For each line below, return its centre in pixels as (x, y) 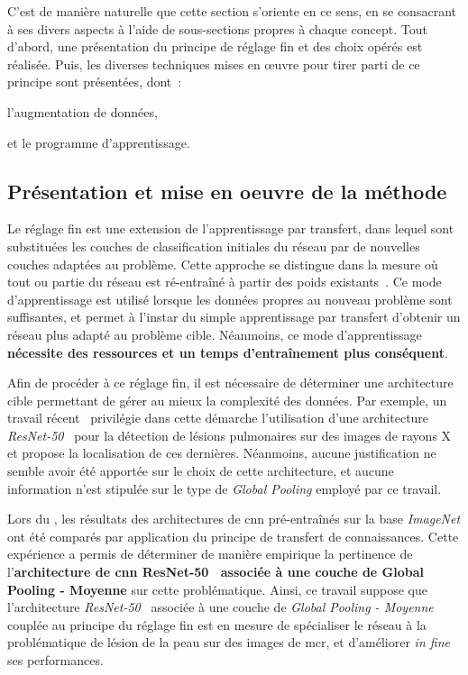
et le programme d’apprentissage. (99, 142)
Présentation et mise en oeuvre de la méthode (227, 191)
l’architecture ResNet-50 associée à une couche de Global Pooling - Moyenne (220, 607)
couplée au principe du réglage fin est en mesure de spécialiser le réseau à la (217, 624)
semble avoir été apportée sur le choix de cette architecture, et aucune (201, 471)
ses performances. (55, 660)
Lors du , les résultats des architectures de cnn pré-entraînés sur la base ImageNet (234, 519)
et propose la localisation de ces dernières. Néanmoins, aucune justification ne (222, 453)
